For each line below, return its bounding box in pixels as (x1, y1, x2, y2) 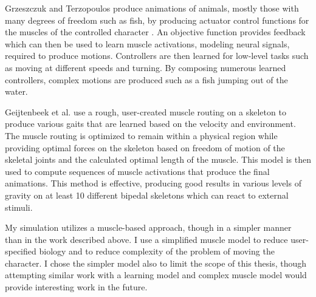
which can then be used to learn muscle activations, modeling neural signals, (5, 37, 290, 50)
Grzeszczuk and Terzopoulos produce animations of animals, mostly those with (5, 2, 299, 14)
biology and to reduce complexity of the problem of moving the (39, 245, 275, 258)
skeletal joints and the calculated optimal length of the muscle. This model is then (5, 153, 311, 166)
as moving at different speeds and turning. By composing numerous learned (5, 61, 286, 73)
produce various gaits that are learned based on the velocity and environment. (5, 117, 296, 130)
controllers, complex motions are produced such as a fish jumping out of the (5, 73, 288, 86)
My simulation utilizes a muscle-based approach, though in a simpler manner (5, 221, 292, 234)
